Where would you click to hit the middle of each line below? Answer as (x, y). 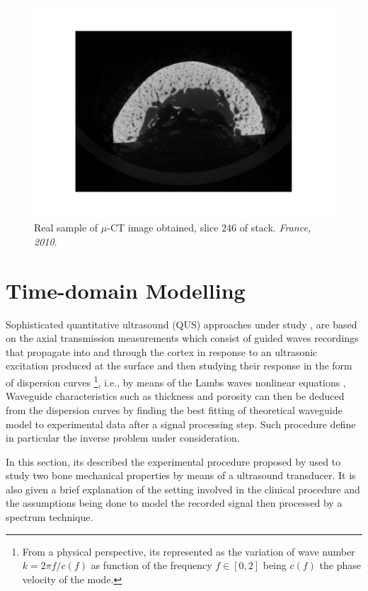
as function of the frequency (151, 565)
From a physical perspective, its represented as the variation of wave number (189, 551)
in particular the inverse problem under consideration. (123, 438)
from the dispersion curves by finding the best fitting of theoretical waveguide (174, 409)
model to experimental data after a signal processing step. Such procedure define (181, 424)
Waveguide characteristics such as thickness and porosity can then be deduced (175, 396)
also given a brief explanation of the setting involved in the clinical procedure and (183, 489)
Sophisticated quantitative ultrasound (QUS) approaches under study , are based (182, 324)
